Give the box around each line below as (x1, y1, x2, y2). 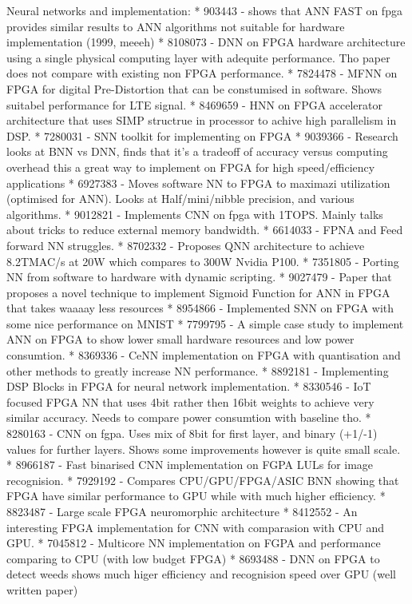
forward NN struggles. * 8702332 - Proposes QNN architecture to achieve (6, 236, 365, 253)
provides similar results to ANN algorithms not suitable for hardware (6, 18, 345, 34)
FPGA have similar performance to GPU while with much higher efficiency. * (6, 487, 386, 504)
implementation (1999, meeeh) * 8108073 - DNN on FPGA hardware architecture (6, 34, 406, 50)
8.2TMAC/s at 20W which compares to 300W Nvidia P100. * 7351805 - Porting (6, 252, 399, 269)
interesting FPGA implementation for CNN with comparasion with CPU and (6, 519, 385, 535)
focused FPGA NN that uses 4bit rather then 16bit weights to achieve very (6, 393, 374, 410)
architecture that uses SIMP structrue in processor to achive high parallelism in (6, 112, 397, 129)
